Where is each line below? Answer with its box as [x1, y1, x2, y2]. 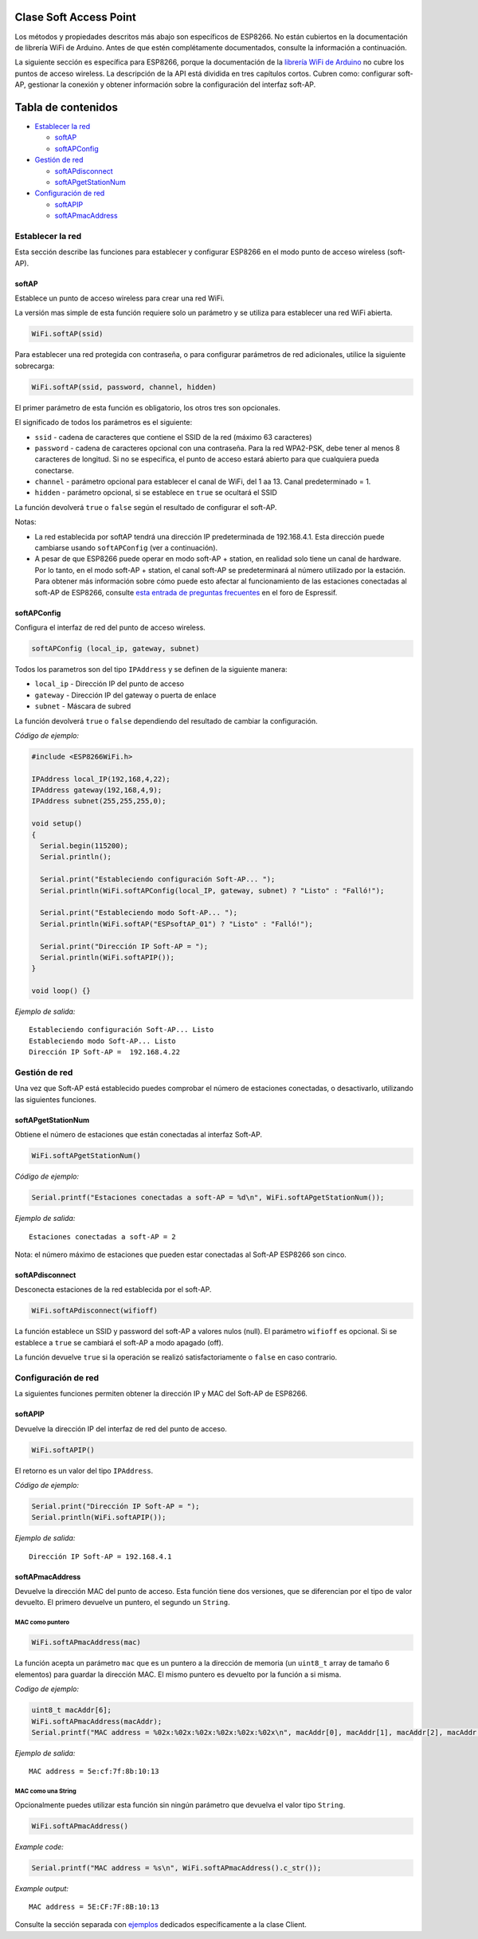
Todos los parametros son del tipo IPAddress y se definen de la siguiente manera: [14, 664, 288, 673]
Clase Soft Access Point [14, 10, 137, 24]
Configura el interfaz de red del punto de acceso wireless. [14, 622, 206, 632]
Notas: [14, 517, 37, 527]
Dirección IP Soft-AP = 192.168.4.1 [29, 1552, 172, 1561]
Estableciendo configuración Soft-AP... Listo [29, 1025, 214, 1034]
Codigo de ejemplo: [14, 1684, 80, 1694]
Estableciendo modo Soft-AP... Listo [29, 1036, 177, 1046]
